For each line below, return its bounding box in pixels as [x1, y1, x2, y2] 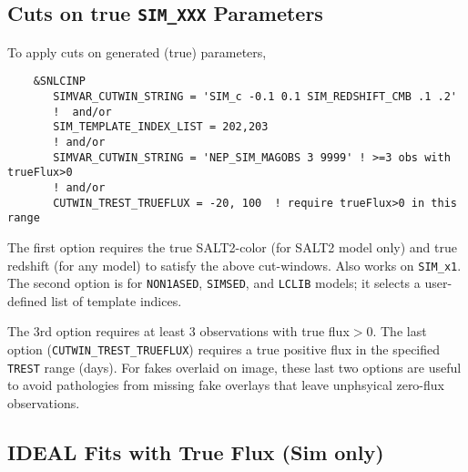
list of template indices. [51, 291, 182, 310]
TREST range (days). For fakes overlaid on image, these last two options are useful [7, 357, 462, 376]
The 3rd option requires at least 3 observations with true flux [7, 322, 350, 341]
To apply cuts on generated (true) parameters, [7, 42, 267, 61]
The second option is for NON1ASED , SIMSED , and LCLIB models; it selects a [7, 273, 421, 292]
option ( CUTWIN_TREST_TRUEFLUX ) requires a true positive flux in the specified [7, 340, 441, 359]
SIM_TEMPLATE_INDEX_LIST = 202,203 [53, 120, 269, 134]
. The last [372, 322, 427, 341]
